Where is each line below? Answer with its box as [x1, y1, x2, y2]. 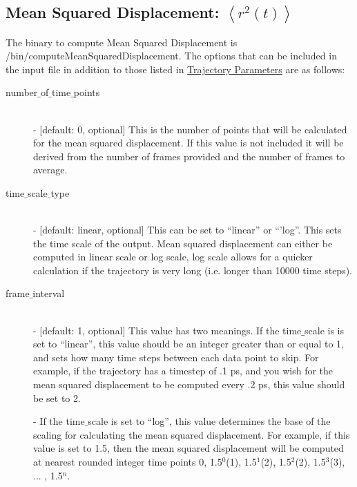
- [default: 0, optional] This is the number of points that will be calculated [33, 122, 347, 136]
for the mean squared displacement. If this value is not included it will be [33, 135, 344, 150]
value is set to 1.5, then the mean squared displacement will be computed [33, 441, 344, 455]
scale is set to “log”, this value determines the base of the [88, 414, 331, 428]
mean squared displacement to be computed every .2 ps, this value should [33, 377, 345, 392]
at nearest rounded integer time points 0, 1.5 [33, 455, 222, 468]
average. [33, 162, 68, 177]
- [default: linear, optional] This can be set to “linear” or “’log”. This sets [33, 222, 342, 237]
